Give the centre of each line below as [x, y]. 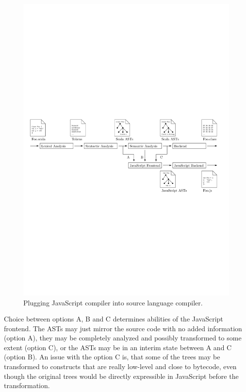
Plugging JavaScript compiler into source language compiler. [113, 302]
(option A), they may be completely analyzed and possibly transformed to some [123, 338]
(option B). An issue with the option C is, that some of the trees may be [112, 357]
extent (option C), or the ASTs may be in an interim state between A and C [118, 347]
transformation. [27, 385]
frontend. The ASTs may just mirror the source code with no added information [123, 328]
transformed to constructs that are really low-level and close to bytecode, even [120, 366]
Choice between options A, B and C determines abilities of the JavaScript [114, 319]
